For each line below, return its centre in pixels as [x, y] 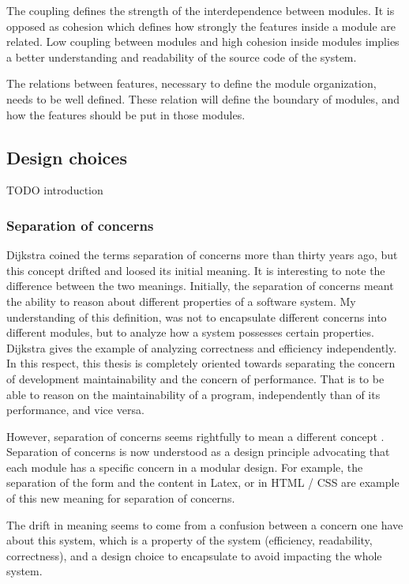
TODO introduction [55, 190]
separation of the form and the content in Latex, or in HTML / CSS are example [203, 482]
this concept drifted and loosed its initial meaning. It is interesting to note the [196, 270]
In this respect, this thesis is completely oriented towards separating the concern [201, 363]
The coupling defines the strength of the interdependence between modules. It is [201, 10]
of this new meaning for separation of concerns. [121, 498]
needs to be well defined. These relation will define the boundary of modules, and [203, 98]
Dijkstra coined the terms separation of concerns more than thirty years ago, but [202, 255]
